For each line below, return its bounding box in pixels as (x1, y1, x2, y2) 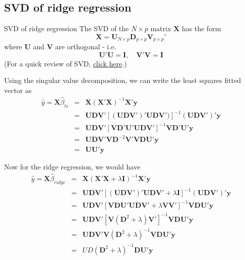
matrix (150, 23, 171, 34)
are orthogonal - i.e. (55, 41, 116, 52)
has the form (181, 23, 221, 34)
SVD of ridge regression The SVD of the (4, 23, 129, 34)
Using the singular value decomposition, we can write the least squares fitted (4, 75, 241, 85)
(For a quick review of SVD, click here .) (4, 58, 127, 68)
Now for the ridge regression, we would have (4, 161, 141, 172)
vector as (4, 85, 32, 96)
